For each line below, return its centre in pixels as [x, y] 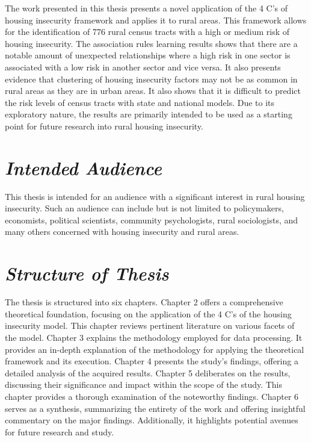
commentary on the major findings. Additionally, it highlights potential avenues [152, 420]
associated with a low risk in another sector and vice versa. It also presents [143, 67]
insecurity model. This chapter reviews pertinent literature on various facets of [150, 325]
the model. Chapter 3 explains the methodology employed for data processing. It [154, 337]
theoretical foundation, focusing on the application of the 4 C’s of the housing [148, 313]
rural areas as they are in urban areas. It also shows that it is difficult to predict [153, 91]
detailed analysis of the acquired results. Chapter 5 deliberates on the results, [148, 372]
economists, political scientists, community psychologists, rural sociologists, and [152, 219]
